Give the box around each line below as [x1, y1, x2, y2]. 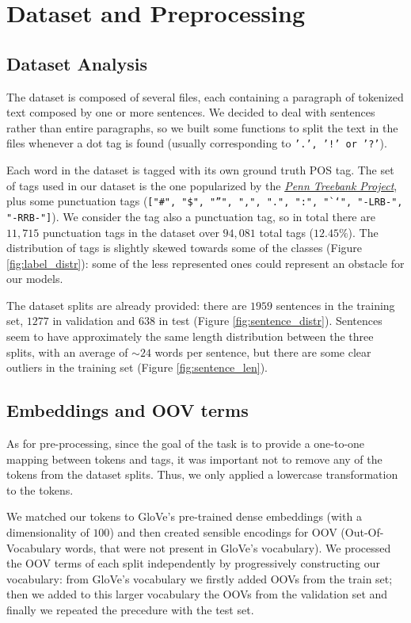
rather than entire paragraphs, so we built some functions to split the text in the [6, 119, 398, 136]
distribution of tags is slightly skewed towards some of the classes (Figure [6, 239, 363, 256]
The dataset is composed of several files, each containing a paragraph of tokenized [6, 88, 404, 105]
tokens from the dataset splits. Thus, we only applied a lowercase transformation [6, 466, 398, 483]
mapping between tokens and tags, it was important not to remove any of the [6, 450, 382, 467]
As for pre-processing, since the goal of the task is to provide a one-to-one [6, 435, 365, 452]
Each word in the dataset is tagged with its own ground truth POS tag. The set [6, 162, 394, 178]
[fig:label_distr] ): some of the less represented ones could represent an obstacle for [6, 254, 405, 271]
